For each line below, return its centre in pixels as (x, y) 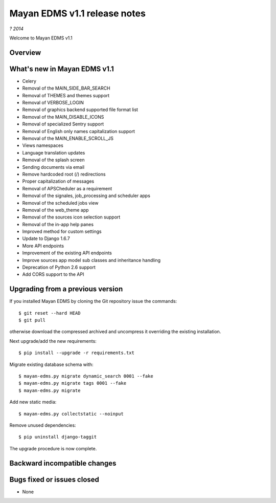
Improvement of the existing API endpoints (67, 253)
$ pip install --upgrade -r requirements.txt (77, 353)
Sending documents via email (53, 167)
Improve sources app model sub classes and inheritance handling (91, 260)
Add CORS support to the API (53, 274)
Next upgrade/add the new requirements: (53, 341)
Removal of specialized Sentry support (63, 124)
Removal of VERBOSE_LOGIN (53, 103)
